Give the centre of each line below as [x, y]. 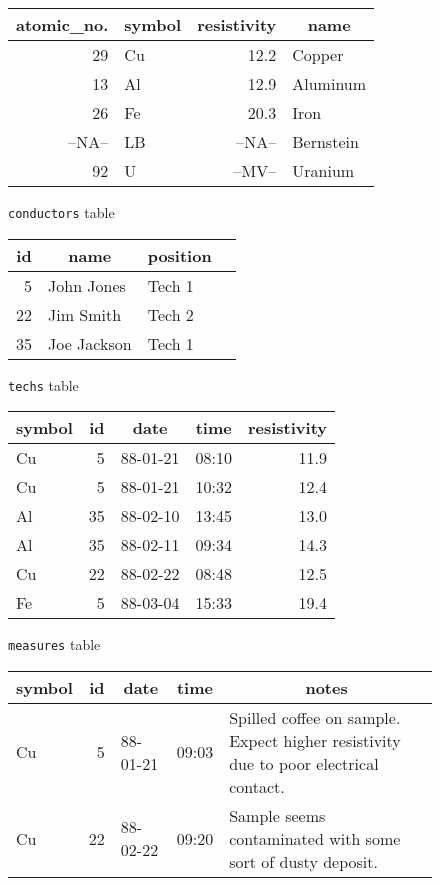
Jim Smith [85, 314]
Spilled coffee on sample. [315, 717]
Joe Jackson [90, 343]
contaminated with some [315, 838]
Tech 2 [170, 314]
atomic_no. [62, 24]
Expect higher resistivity [315, 740]
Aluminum [329, 83]
